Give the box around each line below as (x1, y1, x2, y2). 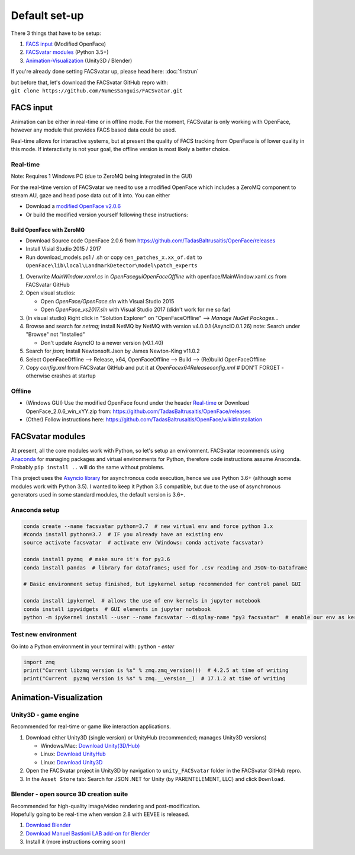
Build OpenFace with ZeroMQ (11, 226, 85, 233)
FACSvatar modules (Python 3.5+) (25, 49, 109, 56)
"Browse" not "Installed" (25, 331, 85, 338)
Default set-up (11, 9, 84, 22)
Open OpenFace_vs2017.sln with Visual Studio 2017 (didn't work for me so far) (40, 306, 231, 313)
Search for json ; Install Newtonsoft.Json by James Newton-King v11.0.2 (25, 347, 201, 355)
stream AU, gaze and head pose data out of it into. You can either (11, 191, 170, 198)
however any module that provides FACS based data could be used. (11, 126, 177, 133)
